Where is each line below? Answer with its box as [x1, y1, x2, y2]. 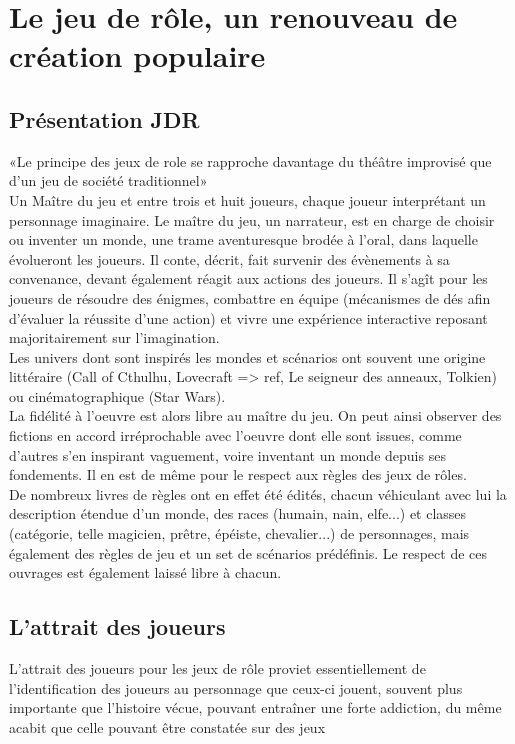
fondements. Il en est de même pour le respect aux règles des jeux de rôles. [9, 464, 467, 485]
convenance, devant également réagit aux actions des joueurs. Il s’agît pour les [9, 268, 488, 289]
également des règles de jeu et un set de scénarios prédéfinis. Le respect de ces [9, 542, 488, 563]
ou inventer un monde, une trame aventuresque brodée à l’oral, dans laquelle [9, 229, 478, 250]
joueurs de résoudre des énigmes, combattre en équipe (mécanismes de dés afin [9, 287, 491, 308]
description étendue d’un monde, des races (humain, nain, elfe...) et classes [9, 503, 467, 524]
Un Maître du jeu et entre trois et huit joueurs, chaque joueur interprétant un [9, 189, 486, 210]
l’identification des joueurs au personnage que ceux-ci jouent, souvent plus [9, 677, 463, 698]
